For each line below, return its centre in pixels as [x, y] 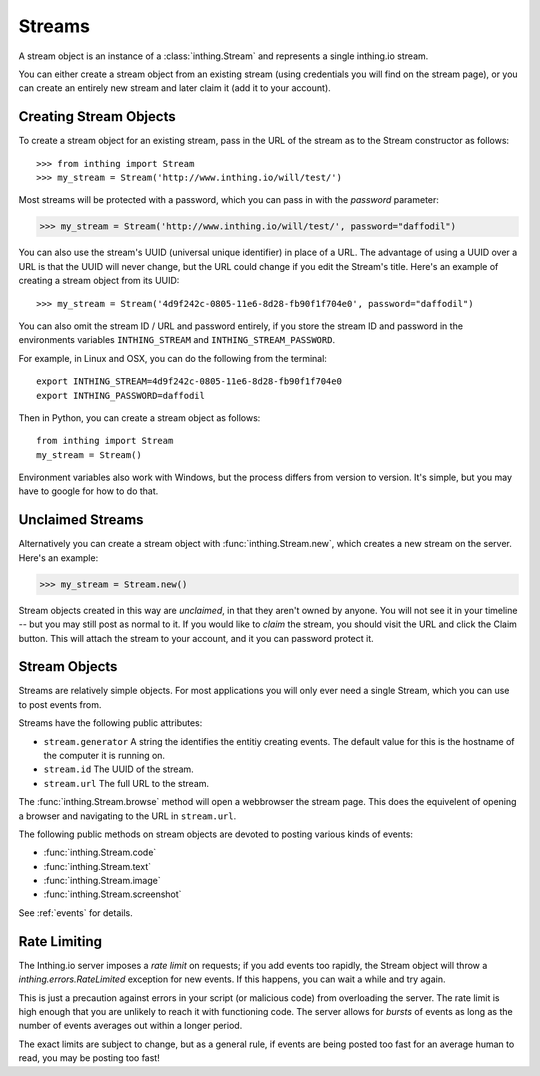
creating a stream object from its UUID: [99, 281]
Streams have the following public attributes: [110, 723]
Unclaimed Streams [81, 520]
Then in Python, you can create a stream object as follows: [139, 417]
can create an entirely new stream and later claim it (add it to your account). [175, 88]
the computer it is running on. [104, 755]
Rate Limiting [60, 941]
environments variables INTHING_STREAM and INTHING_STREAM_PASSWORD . [176, 340]
